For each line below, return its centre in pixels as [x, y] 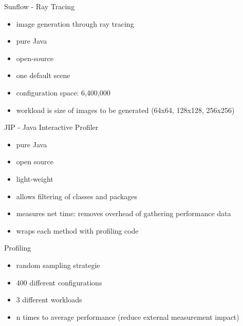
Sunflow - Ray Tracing [40, 6]
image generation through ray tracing [75, 23]
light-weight [35, 178]
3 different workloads [49, 300]
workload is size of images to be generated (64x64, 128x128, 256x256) [125, 110]
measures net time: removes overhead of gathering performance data [124, 213]
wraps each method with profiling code [77, 230]
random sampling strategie [58, 265]
